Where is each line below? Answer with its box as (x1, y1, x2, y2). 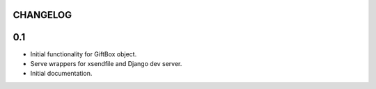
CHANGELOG (13, 9, 72, 21)
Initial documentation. (30, 70, 93, 78)
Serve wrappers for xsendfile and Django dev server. (30, 59, 182, 67)
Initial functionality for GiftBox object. (30, 49, 137, 58)
